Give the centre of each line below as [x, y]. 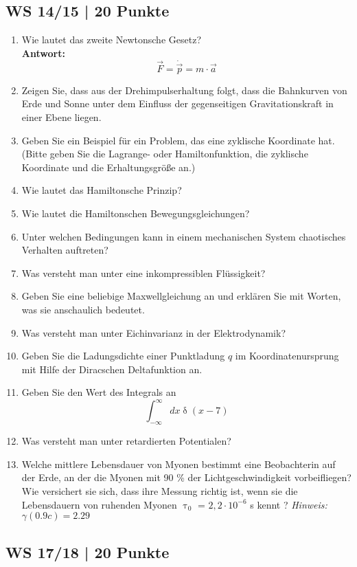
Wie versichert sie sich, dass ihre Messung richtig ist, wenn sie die [160, 491]
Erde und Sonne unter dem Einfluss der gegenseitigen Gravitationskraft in [177, 103]
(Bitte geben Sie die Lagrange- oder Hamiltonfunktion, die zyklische [165, 154]
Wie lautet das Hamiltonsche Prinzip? [102, 190]
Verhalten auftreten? [65, 250]
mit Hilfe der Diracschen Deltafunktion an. [112, 369]
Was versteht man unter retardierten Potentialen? [126, 441]
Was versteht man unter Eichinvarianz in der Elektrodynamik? [154, 332]
